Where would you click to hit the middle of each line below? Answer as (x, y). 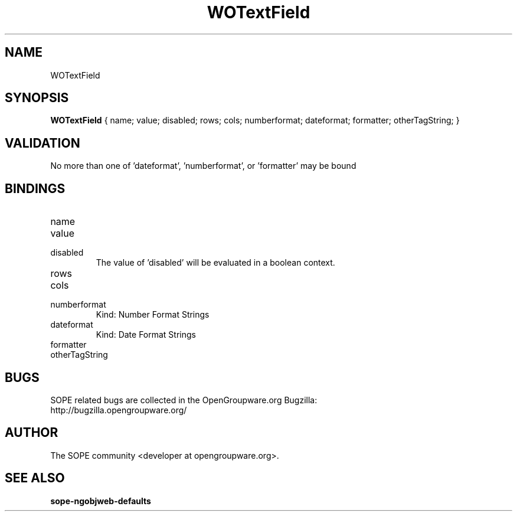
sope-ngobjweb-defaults (101, 501)
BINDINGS (35, 188)
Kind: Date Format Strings (146, 335)
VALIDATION (42, 143)
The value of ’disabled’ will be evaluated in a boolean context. (215, 263)
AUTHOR (32, 433)
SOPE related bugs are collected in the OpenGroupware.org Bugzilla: (184, 400)
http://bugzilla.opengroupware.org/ (119, 410)
